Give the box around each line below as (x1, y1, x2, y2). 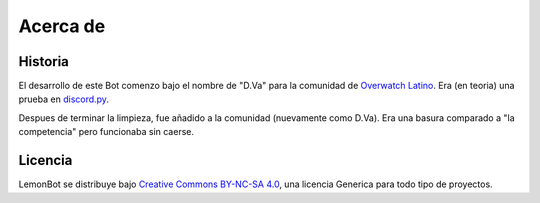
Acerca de (18, 15, 106, 37)
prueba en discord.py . (18, 93, 110, 105)
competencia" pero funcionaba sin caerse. (18, 126, 195, 138)
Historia (18, 53, 70, 70)
